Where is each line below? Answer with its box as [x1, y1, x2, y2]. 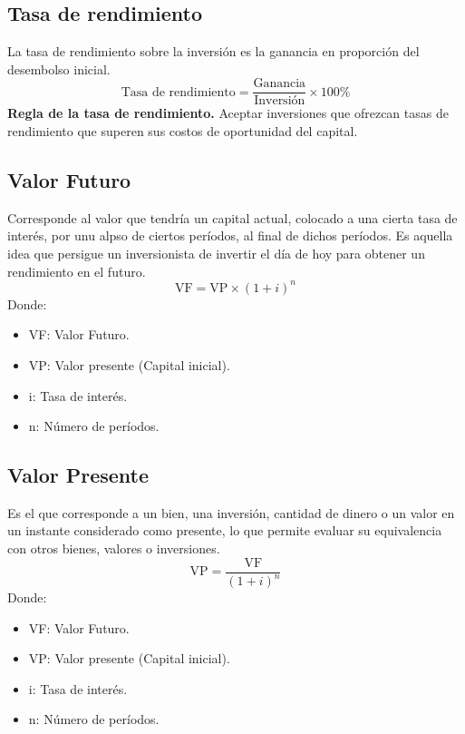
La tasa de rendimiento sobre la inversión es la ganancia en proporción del [7, 42, 420, 61]
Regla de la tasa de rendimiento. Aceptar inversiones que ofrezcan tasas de [7, 103, 449, 122]
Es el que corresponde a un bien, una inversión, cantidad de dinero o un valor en [7, 503, 455, 522]
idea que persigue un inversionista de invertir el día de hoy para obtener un [7, 244, 425, 263]
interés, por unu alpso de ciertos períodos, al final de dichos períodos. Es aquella [7, 226, 453, 245]
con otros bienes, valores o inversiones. [7, 539, 220, 558]
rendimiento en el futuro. [7, 261, 146, 280]
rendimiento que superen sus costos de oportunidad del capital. [7, 122, 358, 141]
